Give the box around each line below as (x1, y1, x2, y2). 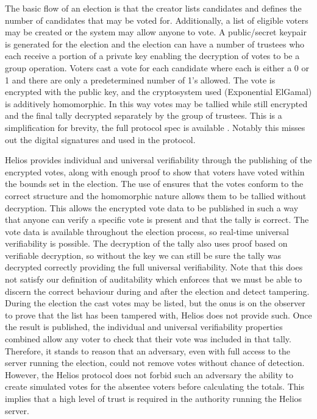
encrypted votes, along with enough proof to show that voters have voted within (5, 165, 305, 178)
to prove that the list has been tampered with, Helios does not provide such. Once (5, 308, 312, 321)
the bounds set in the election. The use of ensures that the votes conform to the (5, 177, 304, 190)
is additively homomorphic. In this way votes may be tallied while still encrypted (5, 97, 308, 110)
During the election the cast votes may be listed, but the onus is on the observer (5, 297, 305, 309)
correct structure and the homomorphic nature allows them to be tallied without (5, 189, 307, 202)
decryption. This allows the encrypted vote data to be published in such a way (5, 201, 299, 214)
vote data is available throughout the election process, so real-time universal (5, 225, 290, 238)
